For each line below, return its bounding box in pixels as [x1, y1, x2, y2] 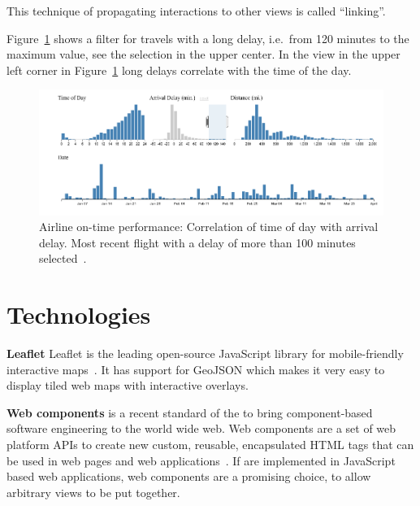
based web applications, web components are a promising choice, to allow [6, 468, 371, 485]
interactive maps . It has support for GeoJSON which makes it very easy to [6, 360, 385, 377]
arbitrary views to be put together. [6, 483, 180, 500]
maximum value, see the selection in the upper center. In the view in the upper [6, 46, 401, 63]
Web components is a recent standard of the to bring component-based [6, 403, 373, 421]
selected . [39, 250, 87, 267]
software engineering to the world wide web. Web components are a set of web [6, 420, 396, 437]
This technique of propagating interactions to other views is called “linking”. [6, 2, 386, 19]
